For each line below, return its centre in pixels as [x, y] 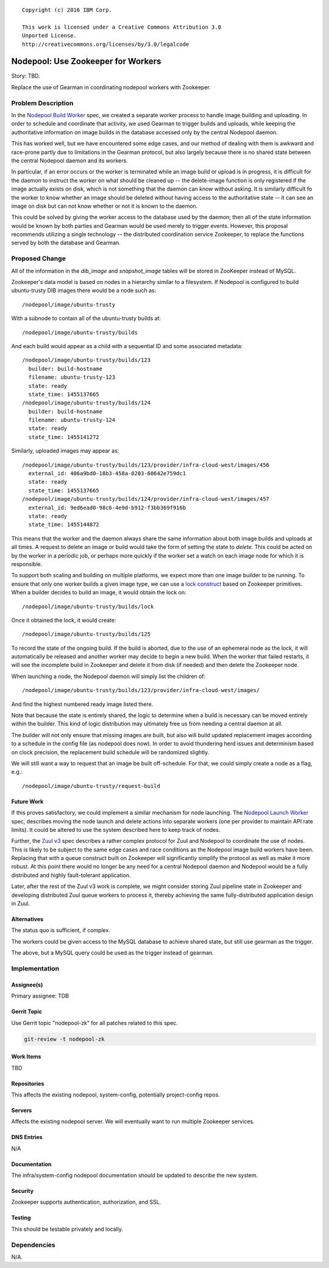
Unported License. [50, 36]
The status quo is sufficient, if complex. [61, 930]
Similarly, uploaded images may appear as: [65, 451]
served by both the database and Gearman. [66, 243]
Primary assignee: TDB [40, 996]
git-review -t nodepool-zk [64, 1039]
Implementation [35, 968]
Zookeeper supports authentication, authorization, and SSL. [86, 1202]
